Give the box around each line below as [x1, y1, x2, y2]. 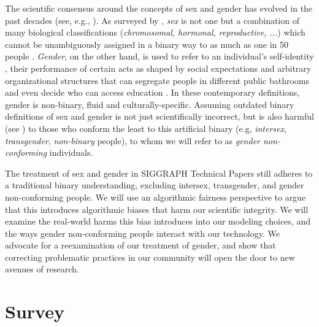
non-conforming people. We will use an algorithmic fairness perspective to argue [5, 190, 306, 203]
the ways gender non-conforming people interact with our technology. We [5, 226, 280, 239]
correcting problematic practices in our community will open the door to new [5, 250, 295, 263]
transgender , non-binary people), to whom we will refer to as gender [5, 134, 260, 147]
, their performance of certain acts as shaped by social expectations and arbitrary [5, 61, 312, 74]
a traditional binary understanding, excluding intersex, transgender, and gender [5, 179, 304, 191]
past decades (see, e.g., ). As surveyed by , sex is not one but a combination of [5, 13, 299, 26]
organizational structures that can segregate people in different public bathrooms [5, 74, 310, 87]
